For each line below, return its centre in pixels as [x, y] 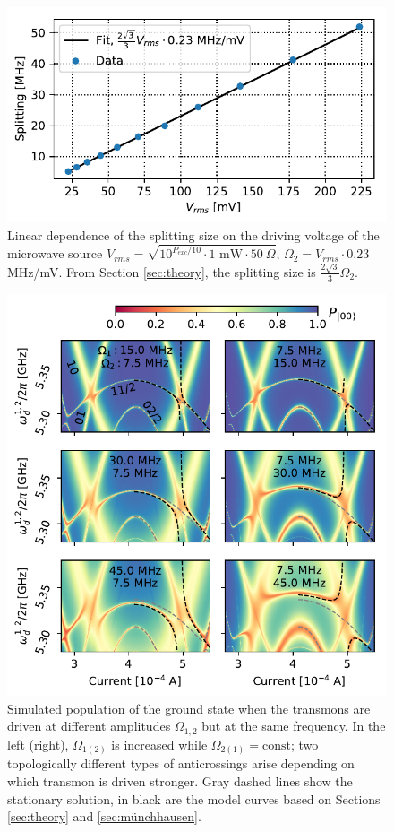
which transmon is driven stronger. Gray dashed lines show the [180, 781]
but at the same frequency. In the [294, 726]
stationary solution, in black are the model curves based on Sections [194, 798]
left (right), [38, 744]
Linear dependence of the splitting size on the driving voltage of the [193, 234]
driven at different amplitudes [89, 726]
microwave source [55, 253]
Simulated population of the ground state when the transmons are [189, 708]
